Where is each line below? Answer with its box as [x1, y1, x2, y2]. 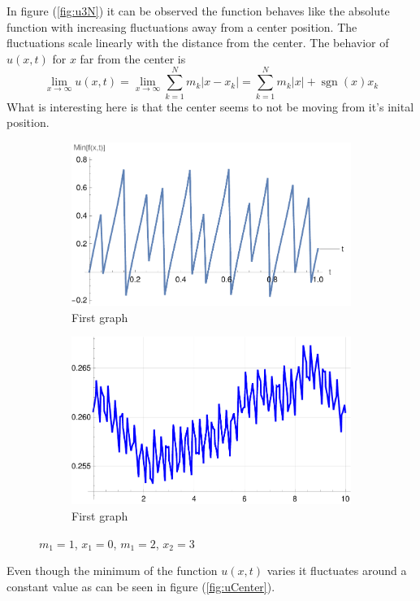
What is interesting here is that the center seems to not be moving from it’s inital [6, 98, 414, 115]
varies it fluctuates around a [266, 562, 407, 579]
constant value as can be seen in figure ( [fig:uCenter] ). [6, 577, 275, 594]
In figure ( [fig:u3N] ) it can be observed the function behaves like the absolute [6, 2, 390, 19]
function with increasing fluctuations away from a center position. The [6, 18, 357, 35]
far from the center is [80, 50, 186, 67]
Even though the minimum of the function [6, 562, 218, 579]
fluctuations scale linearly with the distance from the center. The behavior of [6, 34, 389, 51]
